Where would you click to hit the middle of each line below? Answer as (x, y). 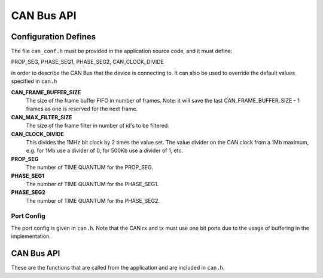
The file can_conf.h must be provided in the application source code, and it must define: (122, 51)
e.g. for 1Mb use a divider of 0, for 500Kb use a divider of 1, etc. (105, 151)
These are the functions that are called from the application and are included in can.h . (118, 268)
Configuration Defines (54, 37)
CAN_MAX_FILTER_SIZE (42, 117)
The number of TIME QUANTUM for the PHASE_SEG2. (93, 200)
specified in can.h (34, 81)
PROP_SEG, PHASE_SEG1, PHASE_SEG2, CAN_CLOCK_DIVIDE (87, 62)
